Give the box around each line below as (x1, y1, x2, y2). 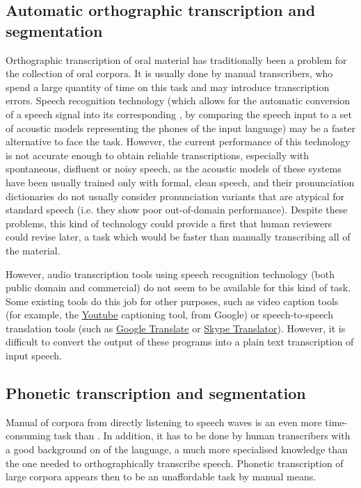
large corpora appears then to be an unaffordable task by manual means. (6, 469, 316, 484)
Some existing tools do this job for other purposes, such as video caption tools (6, 293, 339, 308)
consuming (6, 428, 51, 443)
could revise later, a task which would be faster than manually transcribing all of (6, 229, 351, 244)
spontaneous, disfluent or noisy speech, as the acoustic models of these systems (6, 161, 342, 176)
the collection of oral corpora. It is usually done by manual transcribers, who (6, 66, 333, 81)
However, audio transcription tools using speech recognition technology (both (6, 266, 335, 281)
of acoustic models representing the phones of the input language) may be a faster (6, 120, 355, 135)
